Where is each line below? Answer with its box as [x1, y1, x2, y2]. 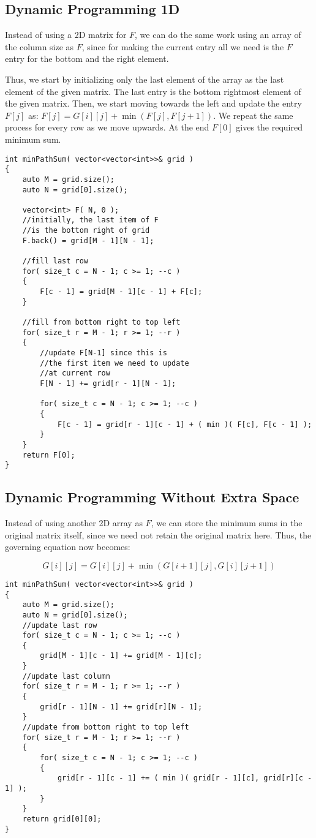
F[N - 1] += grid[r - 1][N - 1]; [40, 379, 176, 388]
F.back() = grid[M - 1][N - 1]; [22, 236, 154, 245]
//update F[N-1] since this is [40, 349, 167, 358]
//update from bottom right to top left [22, 723, 189, 732]
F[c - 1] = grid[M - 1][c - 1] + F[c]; [40, 287, 203, 296]
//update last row [22, 621, 97, 630]
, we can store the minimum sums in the [151, 516, 303, 529]
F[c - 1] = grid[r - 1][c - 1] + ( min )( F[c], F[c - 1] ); [57, 420, 312, 429]
